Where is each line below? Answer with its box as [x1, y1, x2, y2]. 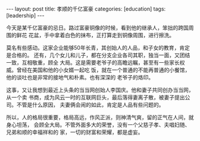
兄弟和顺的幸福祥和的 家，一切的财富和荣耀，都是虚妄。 [6, 129, 143, 136]
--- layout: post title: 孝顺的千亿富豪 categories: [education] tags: [6, 5, 166, 12]
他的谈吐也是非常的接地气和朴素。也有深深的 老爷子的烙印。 [6, 74, 154, 81]
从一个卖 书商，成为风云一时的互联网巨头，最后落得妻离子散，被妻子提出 [6, 94, 185, 101]
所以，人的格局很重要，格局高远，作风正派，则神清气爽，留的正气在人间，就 [6, 114, 194, 121]
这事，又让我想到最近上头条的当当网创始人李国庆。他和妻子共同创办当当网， [6, 86, 194, 93]
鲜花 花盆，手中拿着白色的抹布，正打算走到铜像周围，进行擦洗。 [16, 31, 174, 39]
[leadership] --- [6, 12, 45, 19]
